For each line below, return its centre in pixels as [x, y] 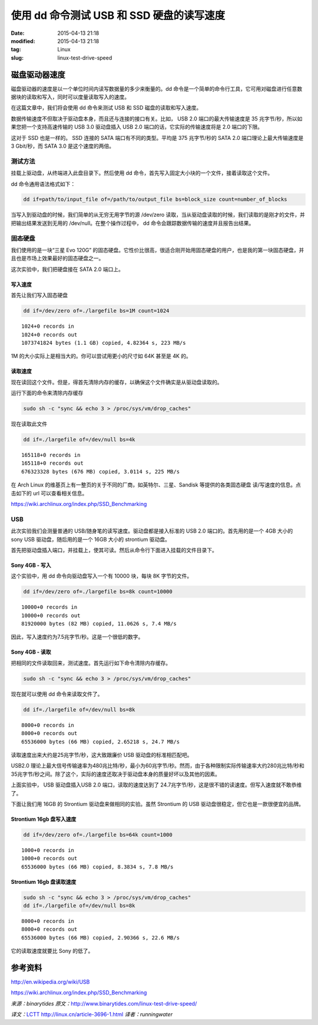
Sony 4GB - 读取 [31, 652]
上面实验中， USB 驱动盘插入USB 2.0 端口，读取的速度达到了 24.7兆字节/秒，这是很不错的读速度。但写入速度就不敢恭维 [156, 785]
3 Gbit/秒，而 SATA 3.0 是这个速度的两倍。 [63, 146]
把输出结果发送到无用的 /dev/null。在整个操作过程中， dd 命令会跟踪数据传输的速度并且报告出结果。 [132, 223]
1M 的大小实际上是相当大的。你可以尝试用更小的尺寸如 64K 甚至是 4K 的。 [101, 356]
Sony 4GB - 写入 [31, 565]
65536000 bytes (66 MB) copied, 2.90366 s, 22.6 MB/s [100, 938]
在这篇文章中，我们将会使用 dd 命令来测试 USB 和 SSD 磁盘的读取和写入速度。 [106, 108]
